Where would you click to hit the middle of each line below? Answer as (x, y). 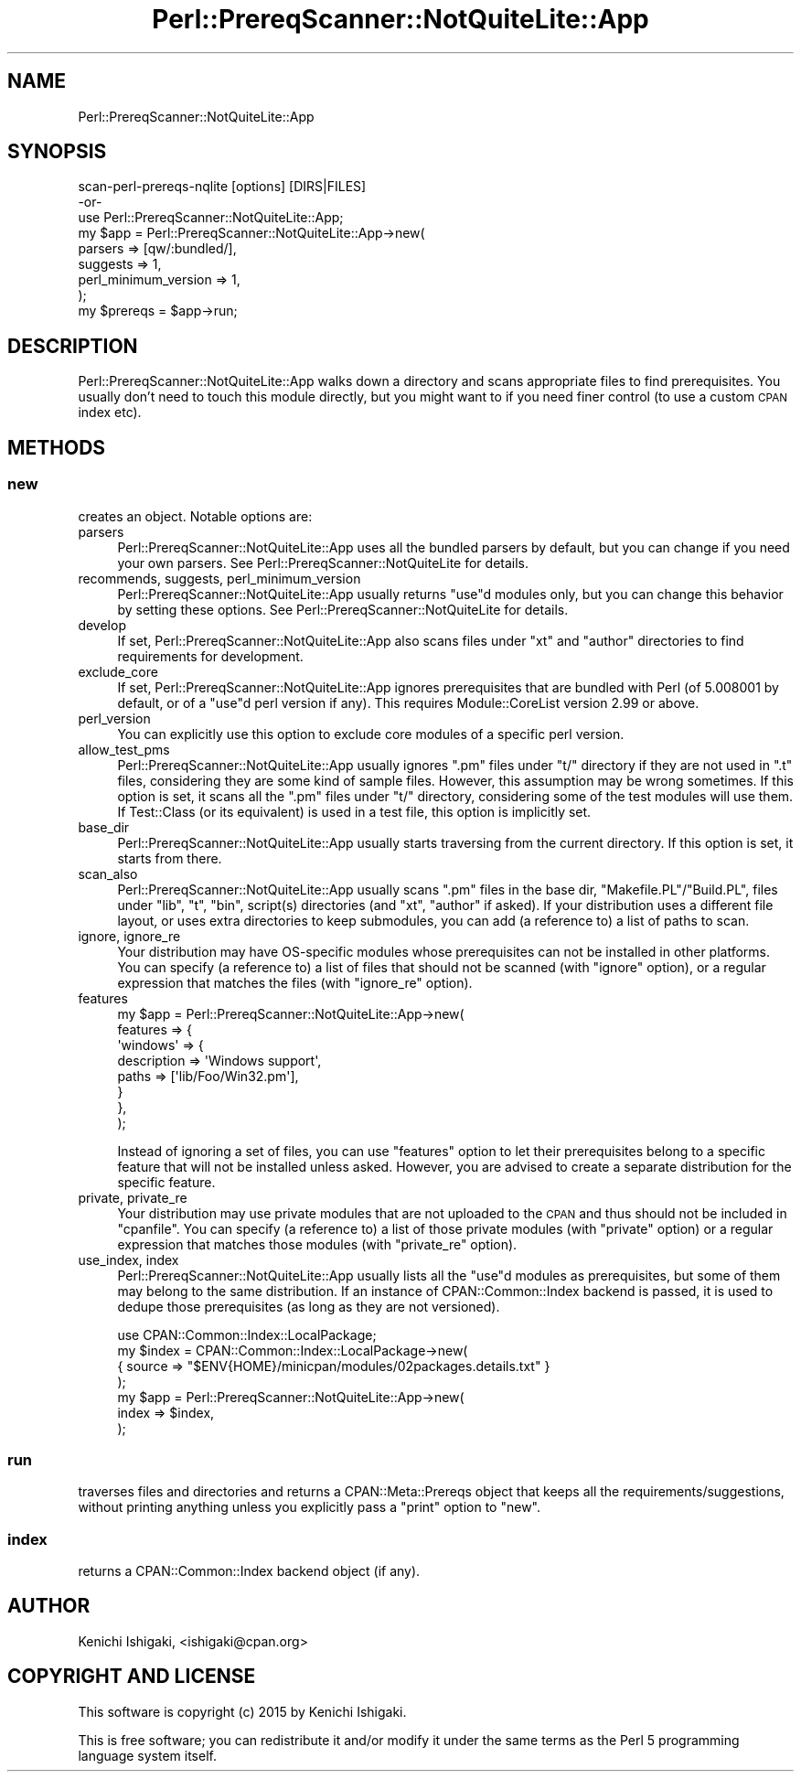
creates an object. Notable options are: (195, 516)
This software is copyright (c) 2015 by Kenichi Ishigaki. (242, 1711)
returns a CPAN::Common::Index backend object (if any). (249, 1571)
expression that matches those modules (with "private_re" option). (317, 1244)
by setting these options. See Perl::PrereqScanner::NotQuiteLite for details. (343, 609)
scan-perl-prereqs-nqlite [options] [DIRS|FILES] (222, 187)
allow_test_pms (124, 749)
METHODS (57, 447)
